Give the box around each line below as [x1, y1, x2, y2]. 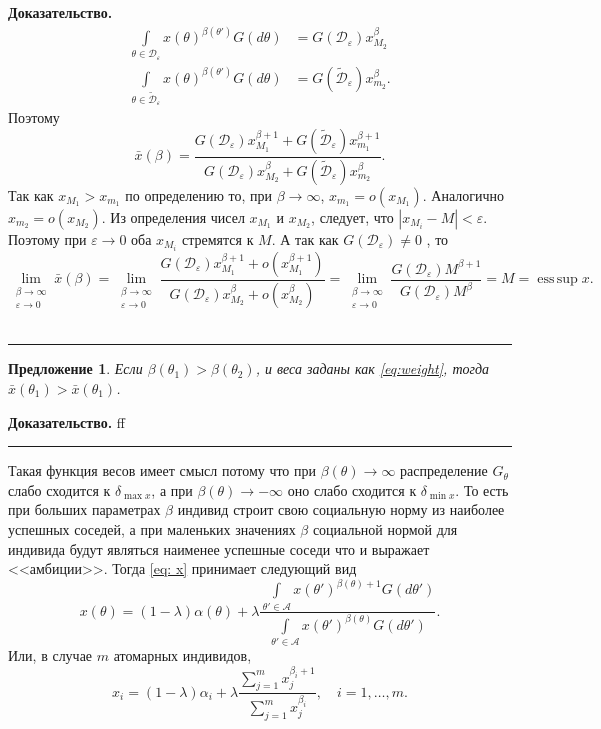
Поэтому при [8, 228, 87, 249]
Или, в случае [8, 645, 93, 666]
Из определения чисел [110, 206, 245, 227]
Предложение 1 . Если [8, 358, 143, 379]
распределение [400, 460, 488, 481]
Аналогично [431, 184, 504, 205]
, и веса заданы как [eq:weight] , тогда [255, 358, 490, 379]
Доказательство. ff [8, 411, 125, 432]
